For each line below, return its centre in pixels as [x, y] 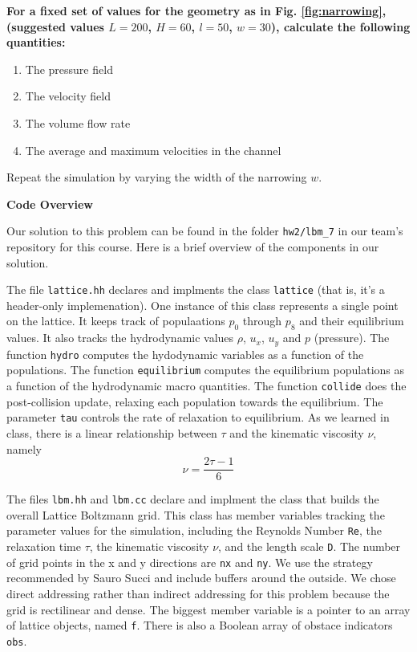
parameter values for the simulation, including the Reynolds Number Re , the [194, 530]
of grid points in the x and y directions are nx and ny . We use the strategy [190, 562]
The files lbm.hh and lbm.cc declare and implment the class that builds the [193, 499]
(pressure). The [352, 338]
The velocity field [68, 96]
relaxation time [44, 546]
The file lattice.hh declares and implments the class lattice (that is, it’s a [196, 289]
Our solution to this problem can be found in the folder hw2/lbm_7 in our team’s [205, 231]
